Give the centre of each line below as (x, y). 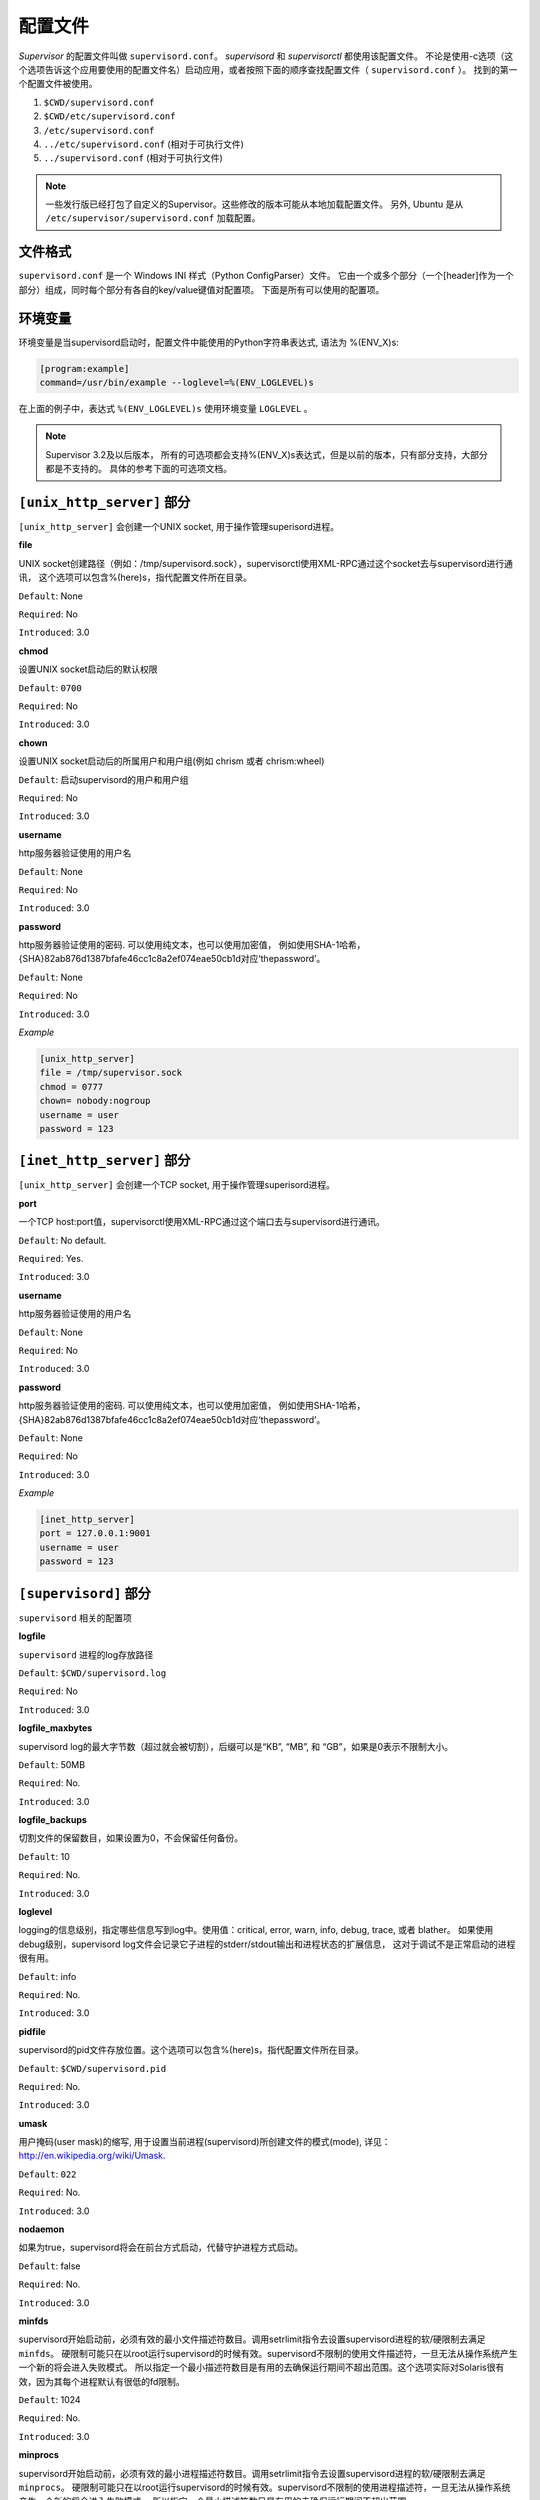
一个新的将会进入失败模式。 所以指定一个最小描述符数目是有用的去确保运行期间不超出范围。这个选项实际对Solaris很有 (261, 2367)
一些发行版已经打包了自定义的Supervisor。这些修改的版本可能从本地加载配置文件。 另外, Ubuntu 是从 (254, 204)
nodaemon (41, 2229)
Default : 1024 (49, 2399)
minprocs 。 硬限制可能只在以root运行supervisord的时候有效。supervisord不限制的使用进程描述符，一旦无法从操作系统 (264, 2487)
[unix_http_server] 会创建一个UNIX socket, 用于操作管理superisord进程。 (179, 527)
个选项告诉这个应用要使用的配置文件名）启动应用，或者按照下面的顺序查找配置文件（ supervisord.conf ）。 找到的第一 (268, 69)
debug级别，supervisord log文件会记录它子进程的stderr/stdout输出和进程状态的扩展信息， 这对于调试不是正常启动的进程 (267, 1944)
